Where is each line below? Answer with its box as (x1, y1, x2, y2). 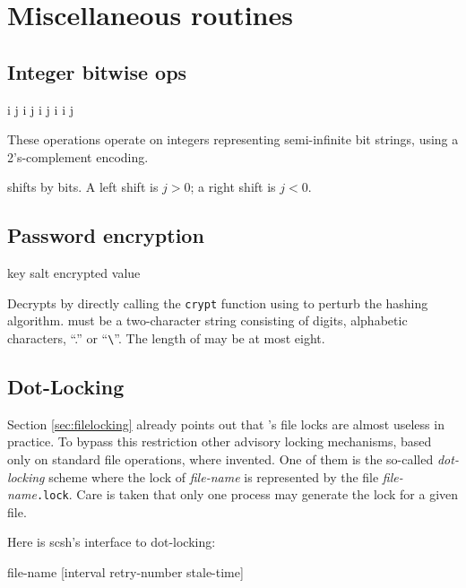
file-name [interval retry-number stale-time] (7, 563, 244, 582)
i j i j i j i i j (7, 99, 73, 118)
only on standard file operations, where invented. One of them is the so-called (7, 450, 434, 469)
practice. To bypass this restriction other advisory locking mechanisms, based (7, 432, 432, 451)
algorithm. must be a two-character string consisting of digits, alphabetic (7, 311, 408, 330)
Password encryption (7, 221, 204, 249)
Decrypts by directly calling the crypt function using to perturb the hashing (7, 293, 428, 312)
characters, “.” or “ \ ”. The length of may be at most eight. (7, 329, 325, 347)
